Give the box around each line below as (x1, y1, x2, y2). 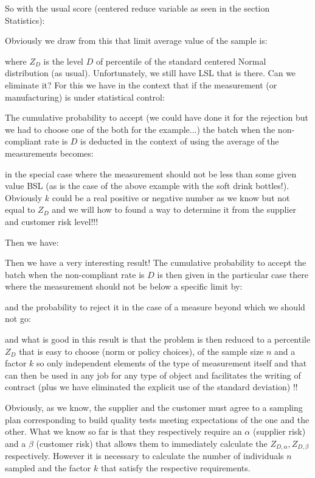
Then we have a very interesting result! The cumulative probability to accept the (5, 256, 306, 269)
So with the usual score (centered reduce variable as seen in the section (5, 2, 270, 14)
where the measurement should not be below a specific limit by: (5, 280, 243, 293)
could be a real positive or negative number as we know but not (52, 191, 290, 204)
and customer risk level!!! (5, 215, 99, 227)
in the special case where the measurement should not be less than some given (5, 167, 297, 180)
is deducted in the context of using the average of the (80, 135, 279, 148)
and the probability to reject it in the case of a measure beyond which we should (5, 300, 305, 313)
